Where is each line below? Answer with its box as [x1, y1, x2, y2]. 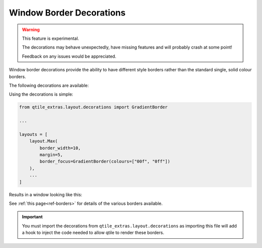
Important [22, 214, 43, 220]
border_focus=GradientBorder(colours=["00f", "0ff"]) [39, 159, 170, 165]
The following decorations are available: [9, 83, 89, 88]
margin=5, [39, 152, 63, 157]
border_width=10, [39, 145, 81, 150]
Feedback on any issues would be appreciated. [22, 53, 116, 59]
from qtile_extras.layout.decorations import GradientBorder [19, 104, 168, 110]
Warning [22, 27, 40, 33]
